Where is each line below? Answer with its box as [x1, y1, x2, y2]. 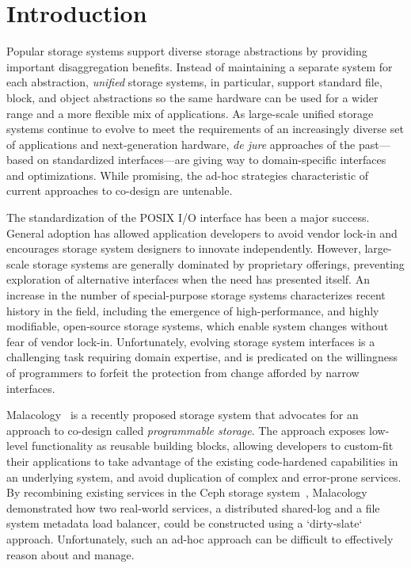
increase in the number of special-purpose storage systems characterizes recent [6, 287, 386, 303]
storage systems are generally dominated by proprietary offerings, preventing [32, 255, 405, 272]
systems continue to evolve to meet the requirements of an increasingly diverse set [6, 120, 404, 137]
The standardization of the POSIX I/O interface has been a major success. [6, 209, 370, 226]
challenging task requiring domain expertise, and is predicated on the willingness [6, 349, 398, 365]
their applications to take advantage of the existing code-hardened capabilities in [6, 452, 398, 469]
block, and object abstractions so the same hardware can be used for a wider [6, 89, 379, 105]
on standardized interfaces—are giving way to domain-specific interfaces [36, 151, 386, 168]
